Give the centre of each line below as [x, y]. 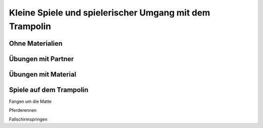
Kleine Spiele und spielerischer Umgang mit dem [110, 13]
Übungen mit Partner [41, 59]
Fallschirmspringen [28, 119]
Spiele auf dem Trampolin [49, 90]
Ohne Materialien [36, 43]
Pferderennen [23, 110]
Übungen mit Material [43, 74]
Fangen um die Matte [30, 101]
